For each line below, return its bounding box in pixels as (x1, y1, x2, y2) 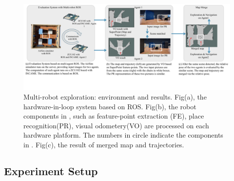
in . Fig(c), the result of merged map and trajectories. (23, 139, 184, 149)
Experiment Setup (4, 163, 98, 178)
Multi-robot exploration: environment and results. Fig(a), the (23, 91, 207, 101)
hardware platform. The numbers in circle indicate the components (23, 130, 223, 140)
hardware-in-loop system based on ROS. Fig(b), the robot (23, 101, 196, 111)
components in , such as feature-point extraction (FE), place (23, 111, 204, 121)
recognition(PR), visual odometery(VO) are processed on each (23, 120, 209, 130)
